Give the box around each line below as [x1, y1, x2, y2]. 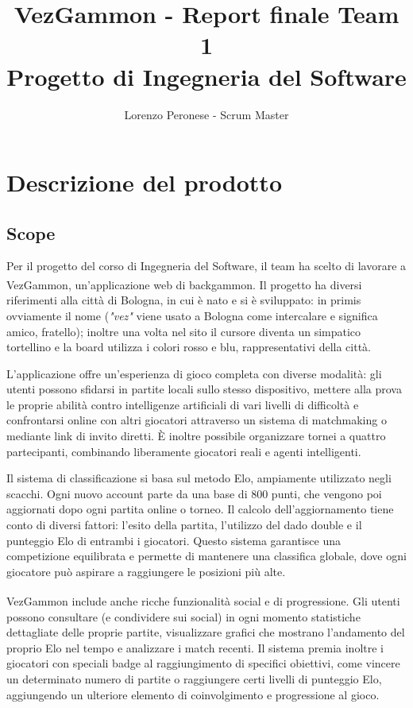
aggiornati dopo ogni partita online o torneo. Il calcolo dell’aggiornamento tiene [6, 501, 394, 517]
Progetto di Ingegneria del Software [6, 60, 407, 92]
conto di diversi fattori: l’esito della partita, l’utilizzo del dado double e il [6, 516, 362, 533]
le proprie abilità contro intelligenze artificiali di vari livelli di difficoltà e [6, 396, 359, 412]
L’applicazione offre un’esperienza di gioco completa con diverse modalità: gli [6, 365, 382, 381]
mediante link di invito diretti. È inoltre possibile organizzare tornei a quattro [6, 428, 386, 444]
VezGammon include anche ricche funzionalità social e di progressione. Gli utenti [6, 593, 400, 609]
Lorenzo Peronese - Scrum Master [124, 106, 289, 122]
